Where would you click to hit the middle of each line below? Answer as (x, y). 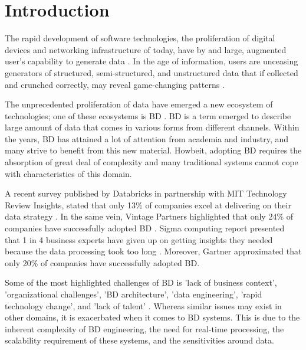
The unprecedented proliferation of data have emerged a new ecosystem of (139, 104)
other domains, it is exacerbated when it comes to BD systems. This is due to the (152, 317)
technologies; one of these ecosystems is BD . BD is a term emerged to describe (148, 115)
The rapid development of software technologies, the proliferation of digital (140, 38)
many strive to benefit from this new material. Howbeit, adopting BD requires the (153, 150)
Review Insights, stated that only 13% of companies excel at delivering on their (148, 205)
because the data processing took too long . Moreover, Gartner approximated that (153, 251)
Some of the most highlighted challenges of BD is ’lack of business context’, (141, 282)
